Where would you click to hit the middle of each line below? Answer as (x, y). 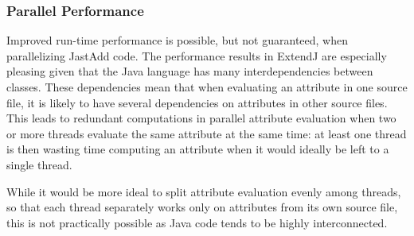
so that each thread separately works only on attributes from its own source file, (202, 207)
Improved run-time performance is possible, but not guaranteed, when (178, 40)
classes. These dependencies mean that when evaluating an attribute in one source (207, 87)
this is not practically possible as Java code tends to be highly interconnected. (197, 222)
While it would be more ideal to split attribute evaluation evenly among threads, (204, 191)
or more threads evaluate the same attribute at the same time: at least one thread (207, 133)
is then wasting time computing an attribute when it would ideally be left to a (198, 149)
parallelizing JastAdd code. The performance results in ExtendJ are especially (197, 55)
